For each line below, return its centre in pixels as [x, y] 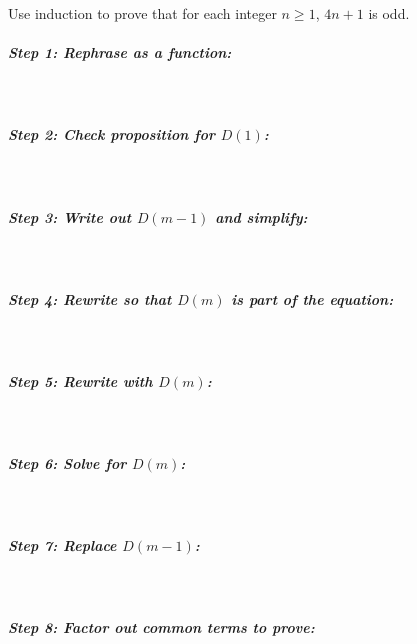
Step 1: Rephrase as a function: [120, 52]
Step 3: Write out [70, 216]
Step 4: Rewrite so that [90, 298]
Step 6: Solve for [67, 462]
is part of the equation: [312, 298]
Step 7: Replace [62, 545]
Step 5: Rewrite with [80, 380]
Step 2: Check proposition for [111, 134]
